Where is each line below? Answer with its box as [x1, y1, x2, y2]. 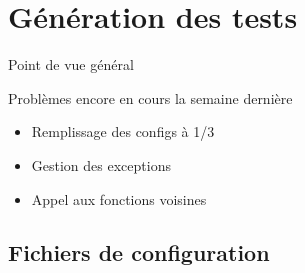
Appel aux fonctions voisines [31, 188, 207, 209]
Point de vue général [8, 54, 134, 75]
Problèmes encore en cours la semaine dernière [8, 87, 293, 108]
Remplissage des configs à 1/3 [31, 121, 215, 142]
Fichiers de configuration [8, 237, 270, 268]
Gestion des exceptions [31, 154, 171, 175]
